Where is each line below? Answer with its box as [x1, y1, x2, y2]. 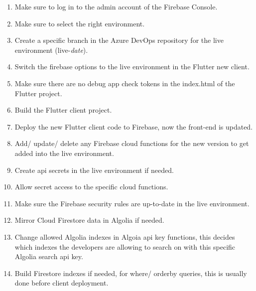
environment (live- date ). [14, 44, 88, 55]
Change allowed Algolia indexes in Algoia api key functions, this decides [14, 231, 235, 242]
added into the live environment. [14, 147, 114, 158]
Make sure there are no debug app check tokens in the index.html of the [14, 78, 235, 88]
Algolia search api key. [14, 251, 83, 262]
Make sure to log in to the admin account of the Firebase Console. [14, 1, 218, 11]
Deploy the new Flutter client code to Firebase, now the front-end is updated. [14, 121, 253, 132]
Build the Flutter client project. [14, 105, 112, 115]
